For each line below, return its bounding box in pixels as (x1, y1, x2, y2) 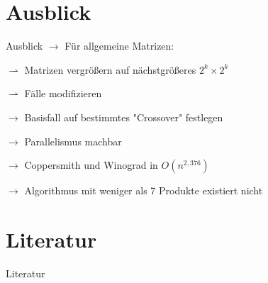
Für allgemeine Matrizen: (65, 38, 174, 53)
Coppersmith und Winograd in (24, 157, 158, 172)
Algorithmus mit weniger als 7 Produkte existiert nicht (24, 183, 263, 198)
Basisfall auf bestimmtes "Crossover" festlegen (24, 109, 223, 124)
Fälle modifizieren (24, 86, 102, 101)
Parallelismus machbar (24, 133, 122, 148)
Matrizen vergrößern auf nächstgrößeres (24, 62, 196, 77)
